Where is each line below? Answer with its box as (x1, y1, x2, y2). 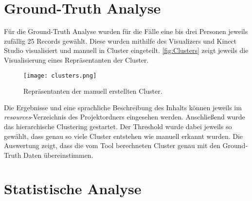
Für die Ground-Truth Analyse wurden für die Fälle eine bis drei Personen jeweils (4, 26, 248, 36)
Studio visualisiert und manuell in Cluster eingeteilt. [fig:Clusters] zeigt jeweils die (4, 45, 249, 55)
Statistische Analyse (4, 178, 142, 198)
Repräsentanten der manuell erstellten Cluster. (23, 86, 162, 96)
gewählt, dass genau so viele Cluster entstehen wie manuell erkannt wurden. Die (4, 131, 243, 141)
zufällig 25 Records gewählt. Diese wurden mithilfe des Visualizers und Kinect (4, 35, 237, 46)
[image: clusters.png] (23, 72, 97, 79)
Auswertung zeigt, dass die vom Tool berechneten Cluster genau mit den (4, 140, 220, 151)
